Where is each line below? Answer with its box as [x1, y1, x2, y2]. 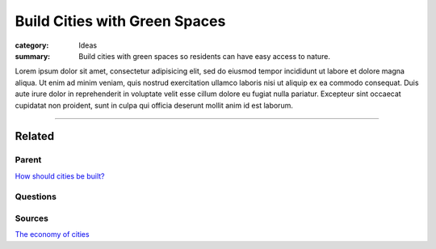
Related [15, 129, 55, 143]
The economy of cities [15, 230, 90, 239]
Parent [15, 154, 42, 166]
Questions [15, 191, 57, 202]
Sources [15, 213, 48, 224]
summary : [15, 51, 51, 61]
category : [15, 40, 49, 50]
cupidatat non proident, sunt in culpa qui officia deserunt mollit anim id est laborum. [15, 100, 294, 110]
